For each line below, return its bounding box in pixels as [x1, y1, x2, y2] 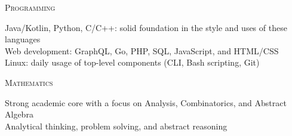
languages [5, 33, 41, 45]
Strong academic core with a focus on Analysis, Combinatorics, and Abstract [5, 96, 287, 109]
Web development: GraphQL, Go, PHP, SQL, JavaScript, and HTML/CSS [5, 44, 279, 57]
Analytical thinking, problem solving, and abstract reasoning [5, 119, 228, 132]
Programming [5, 1, 56, 13]
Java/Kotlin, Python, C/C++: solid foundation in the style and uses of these [5, 21, 287, 33]
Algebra [5, 108, 33, 120]
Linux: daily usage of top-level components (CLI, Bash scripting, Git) [5, 56, 260, 69]
